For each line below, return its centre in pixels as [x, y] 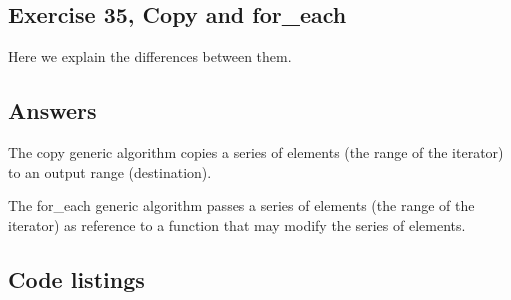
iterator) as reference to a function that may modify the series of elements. [237, 224]
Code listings [76, 278]
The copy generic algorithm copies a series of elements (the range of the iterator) [256, 152]
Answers [52, 110]
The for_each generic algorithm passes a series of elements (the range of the [241, 205]
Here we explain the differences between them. [150, 56]
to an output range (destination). [110, 171]
